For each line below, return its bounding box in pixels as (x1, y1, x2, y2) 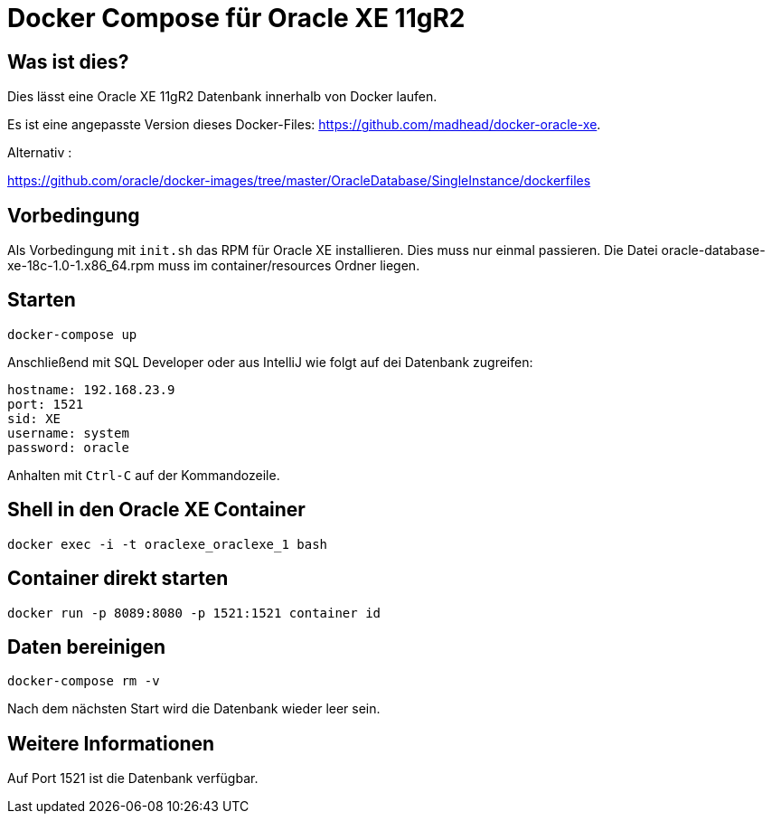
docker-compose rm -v (7, 674, 160, 689)
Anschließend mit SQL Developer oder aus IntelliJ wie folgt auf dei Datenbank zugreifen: (7, 354, 533, 370)
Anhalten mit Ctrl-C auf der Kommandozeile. (7, 467, 280, 483)
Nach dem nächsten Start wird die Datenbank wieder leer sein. (7, 701, 381, 717)
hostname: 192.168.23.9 (7, 382, 175, 397)
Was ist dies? (7, 50, 129, 73)
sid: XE (7, 410, 61, 426)
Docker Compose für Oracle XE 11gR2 (7, 3, 466, 33)
